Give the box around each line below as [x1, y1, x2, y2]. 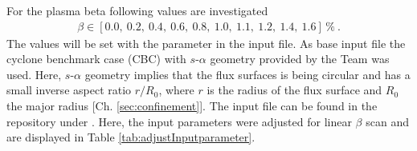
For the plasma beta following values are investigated [6, 2, 268, 18]
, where [158, 81, 194, 98]
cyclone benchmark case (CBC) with [6, 50, 186, 67]
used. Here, [6, 66, 62, 82]
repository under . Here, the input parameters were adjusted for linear [6, 113, 352, 129]
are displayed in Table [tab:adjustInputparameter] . [6, 129, 256, 145]
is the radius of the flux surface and [206, 81, 382, 98]
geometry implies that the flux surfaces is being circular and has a [84, 66, 411, 82]
